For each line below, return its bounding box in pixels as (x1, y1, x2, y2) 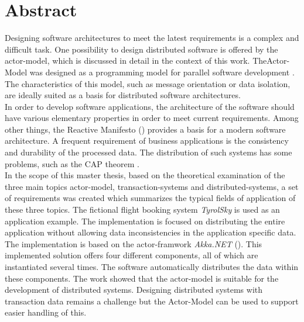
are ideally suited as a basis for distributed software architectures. (5, 89, 241, 101)
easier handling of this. (5, 306, 87, 318)
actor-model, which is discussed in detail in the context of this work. (5, 54, 250, 67)
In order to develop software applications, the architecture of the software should (5, 100, 295, 112)
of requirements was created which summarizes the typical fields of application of (5, 192, 296, 204)
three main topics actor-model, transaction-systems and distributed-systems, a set (5, 180, 299, 192)
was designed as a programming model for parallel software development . (29, 65, 295, 78)
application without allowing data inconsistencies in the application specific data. (5, 226, 296, 238)
